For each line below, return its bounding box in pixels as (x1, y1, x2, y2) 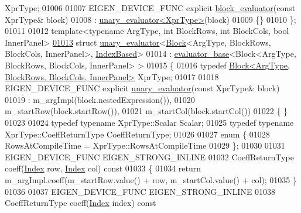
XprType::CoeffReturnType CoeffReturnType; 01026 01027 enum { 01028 (5, 128, 270, 140)
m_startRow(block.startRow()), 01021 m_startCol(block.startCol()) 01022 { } (5, 105, 288, 117)
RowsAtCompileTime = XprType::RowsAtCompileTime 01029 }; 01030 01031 (5, 139, 285, 152)
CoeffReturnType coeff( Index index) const (5, 197, 156, 209)
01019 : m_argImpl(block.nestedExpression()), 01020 (5, 93, 195, 105)
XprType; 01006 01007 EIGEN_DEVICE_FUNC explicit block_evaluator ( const (5, 2, 296, 13)
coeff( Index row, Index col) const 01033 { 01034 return (5, 162, 201, 174)
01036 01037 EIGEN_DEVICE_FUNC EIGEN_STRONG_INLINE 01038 (5, 185, 276, 197)
